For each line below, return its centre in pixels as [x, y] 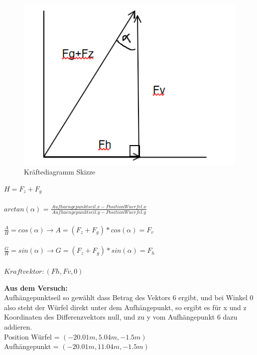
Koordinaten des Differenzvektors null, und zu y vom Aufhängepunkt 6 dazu [121, 317]
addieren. [18, 326]
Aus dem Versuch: [36, 287]
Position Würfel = [32, 336]
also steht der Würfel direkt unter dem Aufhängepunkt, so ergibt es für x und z [125, 307]
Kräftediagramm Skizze [60, 172]
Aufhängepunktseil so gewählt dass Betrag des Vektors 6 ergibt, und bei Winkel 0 [129, 297]
